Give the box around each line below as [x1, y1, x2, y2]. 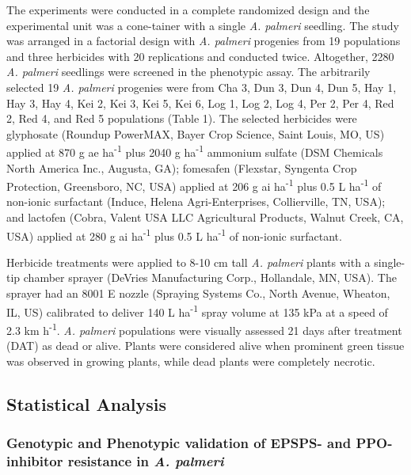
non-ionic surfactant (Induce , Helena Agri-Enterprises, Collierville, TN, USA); [6, 193, 386, 210]
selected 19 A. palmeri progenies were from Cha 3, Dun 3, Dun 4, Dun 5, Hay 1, [6, 78, 397, 95]
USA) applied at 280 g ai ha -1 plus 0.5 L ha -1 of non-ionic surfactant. [6, 225, 342, 244]
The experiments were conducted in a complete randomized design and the [6, 2, 370, 17]
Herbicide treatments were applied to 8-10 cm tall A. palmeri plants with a [6, 253, 371, 270]
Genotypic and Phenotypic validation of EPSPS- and [6, 433, 352, 453]
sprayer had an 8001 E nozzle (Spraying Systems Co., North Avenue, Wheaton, [6, 285, 390, 302]
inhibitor [6, 450, 63, 470]
